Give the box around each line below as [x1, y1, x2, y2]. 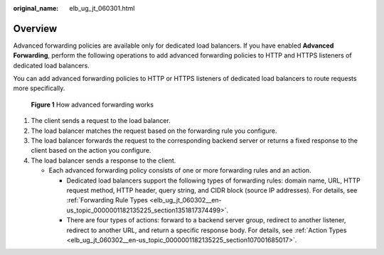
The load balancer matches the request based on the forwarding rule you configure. [31, 126, 277, 135]
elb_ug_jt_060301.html [69, 4, 135, 12]
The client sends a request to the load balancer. [31, 116, 171, 125]
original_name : [13, 4, 59, 12]
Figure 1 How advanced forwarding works [31, 100, 154, 109]
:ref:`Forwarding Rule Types [66, 196, 149, 205]
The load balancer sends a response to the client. [31, 156, 176, 165]
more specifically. [13, 84, 65, 92]
